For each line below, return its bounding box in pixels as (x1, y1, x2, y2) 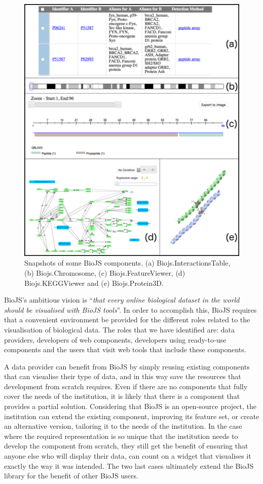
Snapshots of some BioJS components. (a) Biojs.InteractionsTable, (24, 257, 231, 268)
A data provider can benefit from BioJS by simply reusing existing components (4, 361, 250, 371)
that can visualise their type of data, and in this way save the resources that (4, 371, 241, 382)
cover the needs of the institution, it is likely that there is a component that (4, 391, 240, 401)
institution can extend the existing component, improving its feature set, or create (4, 411, 259, 421)
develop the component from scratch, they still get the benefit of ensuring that (4, 440, 248, 451)
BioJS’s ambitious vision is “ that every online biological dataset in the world (4, 294, 240, 305)
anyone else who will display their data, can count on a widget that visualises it (4, 451, 251, 461)
